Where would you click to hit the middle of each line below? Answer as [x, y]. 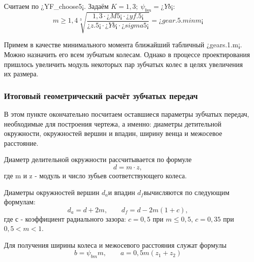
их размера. [21, 74]
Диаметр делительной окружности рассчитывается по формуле [98, 159]
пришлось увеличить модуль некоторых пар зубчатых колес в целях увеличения [124, 64]
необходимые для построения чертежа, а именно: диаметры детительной [113, 123]
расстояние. [21, 143]
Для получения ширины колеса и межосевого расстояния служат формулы [115, 245]
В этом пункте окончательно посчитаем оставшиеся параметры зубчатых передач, [127, 114]
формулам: [20, 202]
